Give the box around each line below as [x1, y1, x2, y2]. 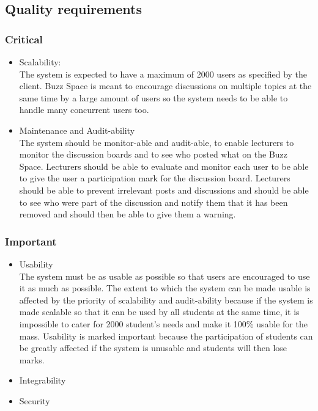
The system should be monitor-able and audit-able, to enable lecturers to [19, 136, 294, 148]
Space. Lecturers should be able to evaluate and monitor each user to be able [19, 159, 309, 172]
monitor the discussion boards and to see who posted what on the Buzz [19, 148, 288, 161]
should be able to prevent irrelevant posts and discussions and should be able [19, 183, 309, 196]
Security [19, 394, 50, 407]
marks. [19, 353, 45, 366]
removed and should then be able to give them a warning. [19, 208, 236, 220]
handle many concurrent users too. [19, 103, 149, 116]
